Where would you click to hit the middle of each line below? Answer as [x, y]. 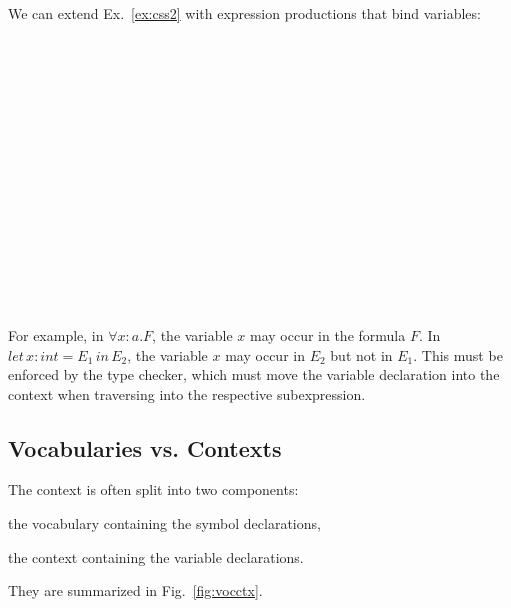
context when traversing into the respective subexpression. [187, 393]
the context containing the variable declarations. [156, 556]
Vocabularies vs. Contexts [145, 447]
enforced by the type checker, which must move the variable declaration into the [254, 374]
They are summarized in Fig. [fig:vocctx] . [135, 590]
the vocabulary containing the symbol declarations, [164, 523]
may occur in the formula [327, 334]
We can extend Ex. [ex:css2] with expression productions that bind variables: [244, 13]
